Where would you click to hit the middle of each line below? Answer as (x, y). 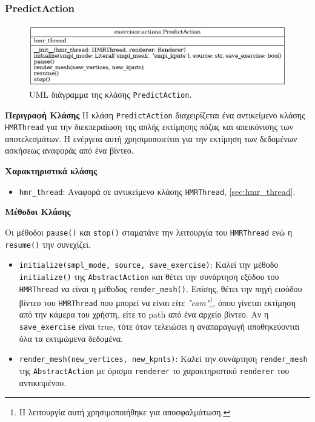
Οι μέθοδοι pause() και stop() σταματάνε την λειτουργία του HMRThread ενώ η (149, 232)
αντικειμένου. (43, 382)
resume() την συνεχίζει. (48, 244)
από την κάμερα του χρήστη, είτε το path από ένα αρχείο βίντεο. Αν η (144, 314)
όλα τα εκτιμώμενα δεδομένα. (71, 338)
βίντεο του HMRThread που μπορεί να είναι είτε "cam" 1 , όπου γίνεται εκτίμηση (157, 301)
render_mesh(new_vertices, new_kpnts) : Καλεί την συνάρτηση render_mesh (163, 359)
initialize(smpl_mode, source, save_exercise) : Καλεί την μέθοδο (149, 264)
